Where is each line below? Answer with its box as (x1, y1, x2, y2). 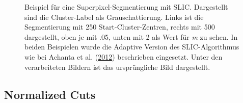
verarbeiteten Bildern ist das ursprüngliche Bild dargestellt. (24, 61, 210, 72)
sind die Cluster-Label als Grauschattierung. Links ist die (24, 11, 204, 22)
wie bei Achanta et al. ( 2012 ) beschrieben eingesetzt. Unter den (24, 51, 223, 62)
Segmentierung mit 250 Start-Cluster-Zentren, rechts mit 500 (24, 21, 215, 32)
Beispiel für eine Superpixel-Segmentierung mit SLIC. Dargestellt (24, 2, 228, 12)
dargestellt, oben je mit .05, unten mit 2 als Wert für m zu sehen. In (24, 31, 238, 42)
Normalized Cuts (4, 86, 96, 102)
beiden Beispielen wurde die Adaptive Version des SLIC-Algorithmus (24, 41, 239, 52)
